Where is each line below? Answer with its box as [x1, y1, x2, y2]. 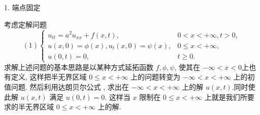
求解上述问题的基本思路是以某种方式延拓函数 [4, 61, 153, 72]
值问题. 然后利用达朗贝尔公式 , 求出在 [4, 82, 129, 92]
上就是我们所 [204, 91, 247, 102]
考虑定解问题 [4, 19, 47, 29]
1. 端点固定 [4, 2, 41, 12]
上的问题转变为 [131, 71, 181, 82]
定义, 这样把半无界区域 [11, 71, 87, 82]
